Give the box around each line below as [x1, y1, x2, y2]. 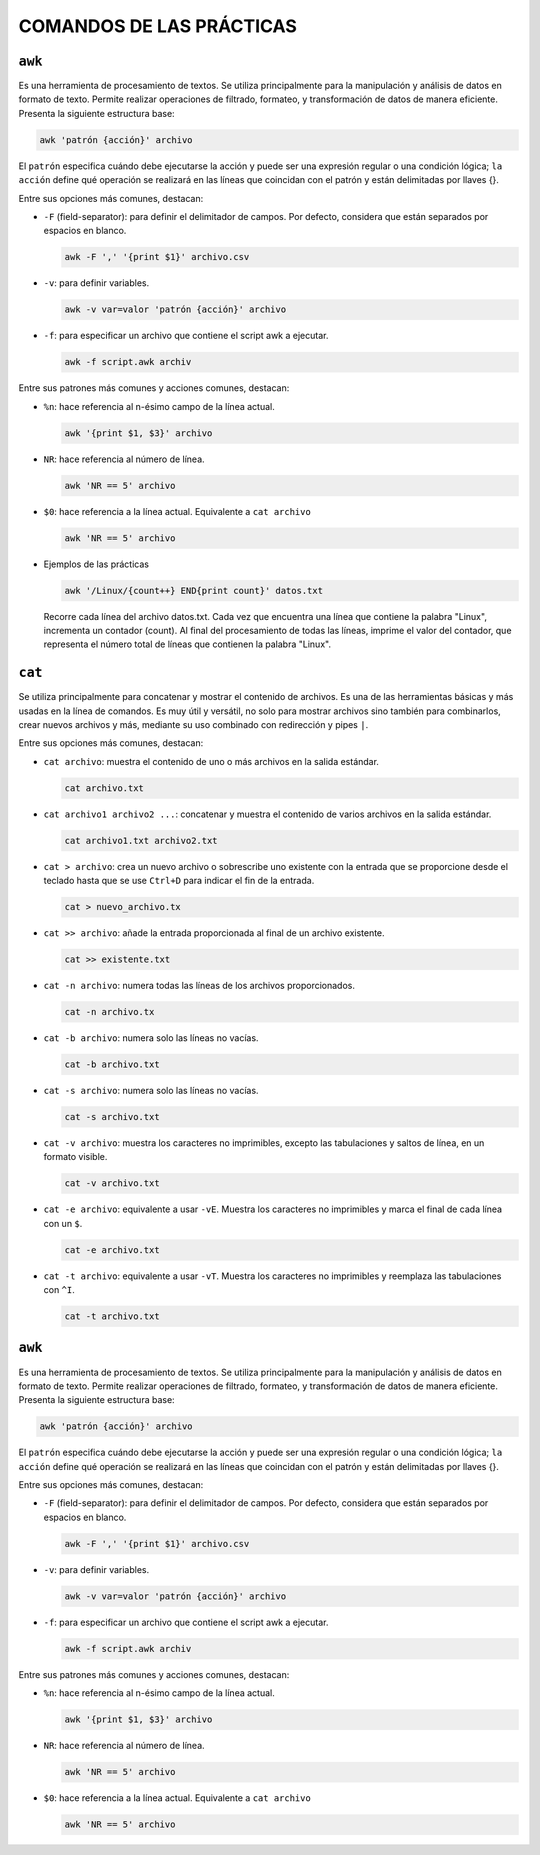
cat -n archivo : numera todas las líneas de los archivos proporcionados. [43, 980, 355, 992]
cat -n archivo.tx [64, 1006, 155, 1018]
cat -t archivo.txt [64, 1311, 160, 1322]
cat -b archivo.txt [64, 1059, 160, 1070]
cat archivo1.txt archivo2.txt [64, 835, 219, 846]
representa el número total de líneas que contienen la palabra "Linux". [43, 638, 332, 650]
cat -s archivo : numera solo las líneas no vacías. [43, 1085, 259, 1096]
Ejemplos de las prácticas [43, 558, 150, 570]
